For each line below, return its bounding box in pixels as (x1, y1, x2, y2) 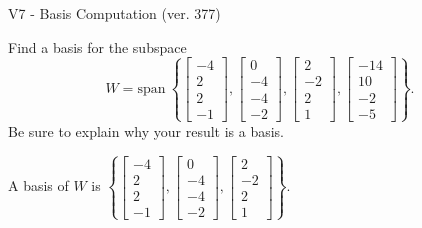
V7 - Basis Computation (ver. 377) (8, 3, 221, 23)
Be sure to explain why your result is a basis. (8, 120, 285, 141)
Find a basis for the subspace (8, 36, 187, 57)
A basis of (8, 175, 69, 196)
